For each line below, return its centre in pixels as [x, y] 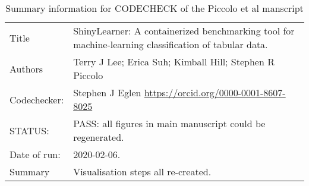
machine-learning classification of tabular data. [171, 44]
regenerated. [99, 137]
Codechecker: [37, 99]
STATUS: [29, 130]
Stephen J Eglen [107, 92]
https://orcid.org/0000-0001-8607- [215, 92]
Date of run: [35, 154]
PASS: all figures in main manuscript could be [169, 123]
